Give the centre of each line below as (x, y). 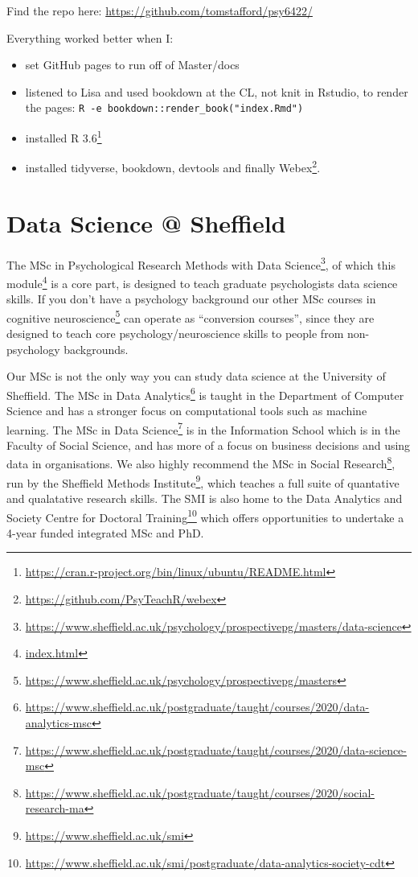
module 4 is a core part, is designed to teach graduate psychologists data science (202, 282)
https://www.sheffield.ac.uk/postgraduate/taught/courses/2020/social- (200, 792)
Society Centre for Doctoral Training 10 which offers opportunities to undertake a (205, 516)
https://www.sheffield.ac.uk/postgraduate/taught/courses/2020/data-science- (216, 749)
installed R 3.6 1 (64, 136)
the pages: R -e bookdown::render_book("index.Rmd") (164, 107)
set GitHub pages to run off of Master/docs (132, 65)
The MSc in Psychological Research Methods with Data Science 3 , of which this (201, 263)
